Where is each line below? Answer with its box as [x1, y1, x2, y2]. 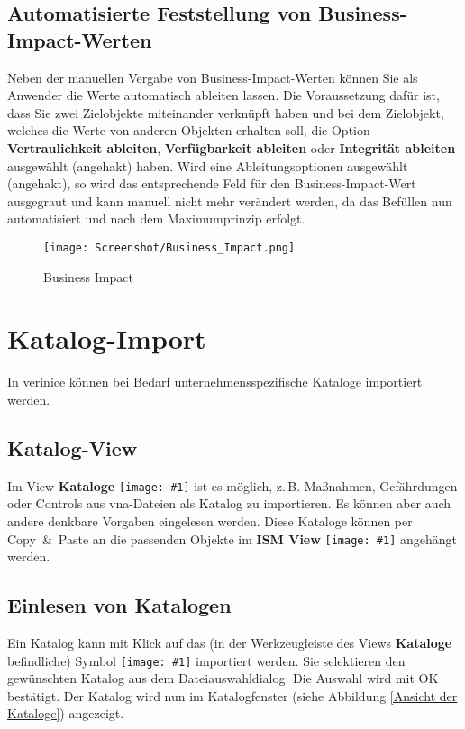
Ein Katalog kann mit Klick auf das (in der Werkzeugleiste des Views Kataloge [7, 633, 452, 652]
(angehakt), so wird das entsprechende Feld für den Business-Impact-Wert [7, 174, 416, 193]
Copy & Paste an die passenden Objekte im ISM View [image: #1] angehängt [7, 529, 457, 548]
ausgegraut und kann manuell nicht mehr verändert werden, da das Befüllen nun [7, 191, 452, 210]
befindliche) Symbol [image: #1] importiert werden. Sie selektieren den [7, 651, 406, 670]
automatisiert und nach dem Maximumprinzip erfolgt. [7, 209, 305, 228]
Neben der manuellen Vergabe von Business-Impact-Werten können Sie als [7, 68, 418, 87]
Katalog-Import [7, 320, 206, 357]
